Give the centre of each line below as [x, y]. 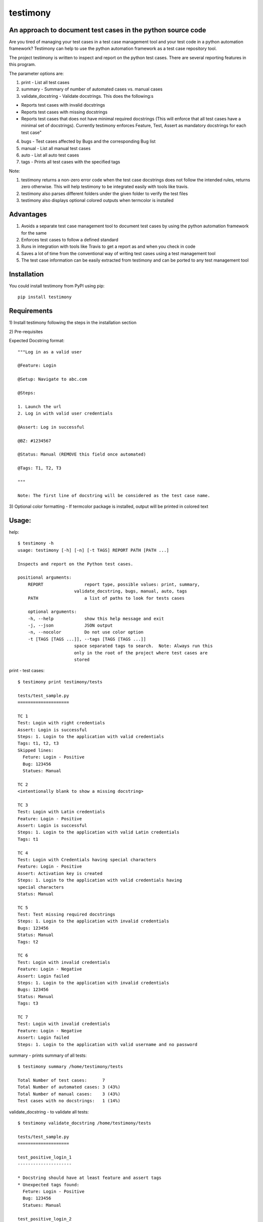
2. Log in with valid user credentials [65, 414]
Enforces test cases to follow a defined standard [70, 240]
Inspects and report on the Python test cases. [75, 564]
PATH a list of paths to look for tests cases [106, 598]
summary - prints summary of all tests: [48, 1055]
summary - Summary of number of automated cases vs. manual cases [92, 89]
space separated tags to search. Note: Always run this [143, 646]
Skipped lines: [36, 750]
